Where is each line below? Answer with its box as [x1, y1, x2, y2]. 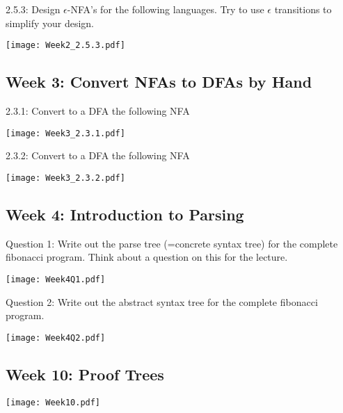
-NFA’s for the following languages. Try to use [67, 2, 264, 16]
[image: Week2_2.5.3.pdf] [6, 40, 125, 51]
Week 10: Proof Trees [6, 363, 164, 384]
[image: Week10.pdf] [6, 397, 101, 407]
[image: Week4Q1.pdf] [6, 274, 106, 284]
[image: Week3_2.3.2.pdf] [6, 172, 125, 183]
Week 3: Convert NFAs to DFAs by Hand [6, 71, 312, 92]
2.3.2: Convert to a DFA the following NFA [6, 148, 190, 163]
